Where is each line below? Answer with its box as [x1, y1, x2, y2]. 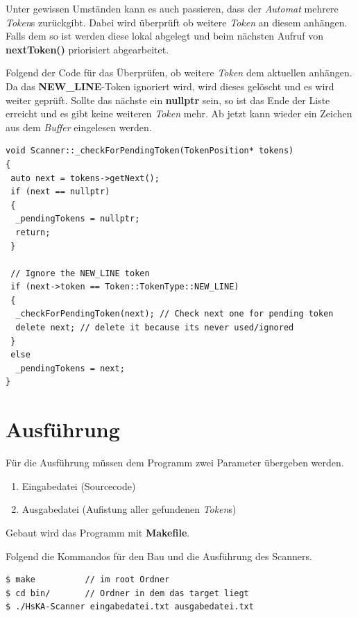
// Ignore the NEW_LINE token [10, 268, 150, 278]
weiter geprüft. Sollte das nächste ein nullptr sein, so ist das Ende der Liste [6, 92, 330, 107]
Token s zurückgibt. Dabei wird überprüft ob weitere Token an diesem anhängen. [6, 15, 348, 29]
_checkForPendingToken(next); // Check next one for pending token [15, 309, 334, 319]
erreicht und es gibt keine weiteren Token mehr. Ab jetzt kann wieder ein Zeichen [6, 106, 352, 121]
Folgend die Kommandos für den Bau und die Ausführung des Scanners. [6, 548, 312, 563]
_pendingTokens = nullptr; [15, 214, 140, 224]
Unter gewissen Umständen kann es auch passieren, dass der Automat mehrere [6, 1, 339, 15]
